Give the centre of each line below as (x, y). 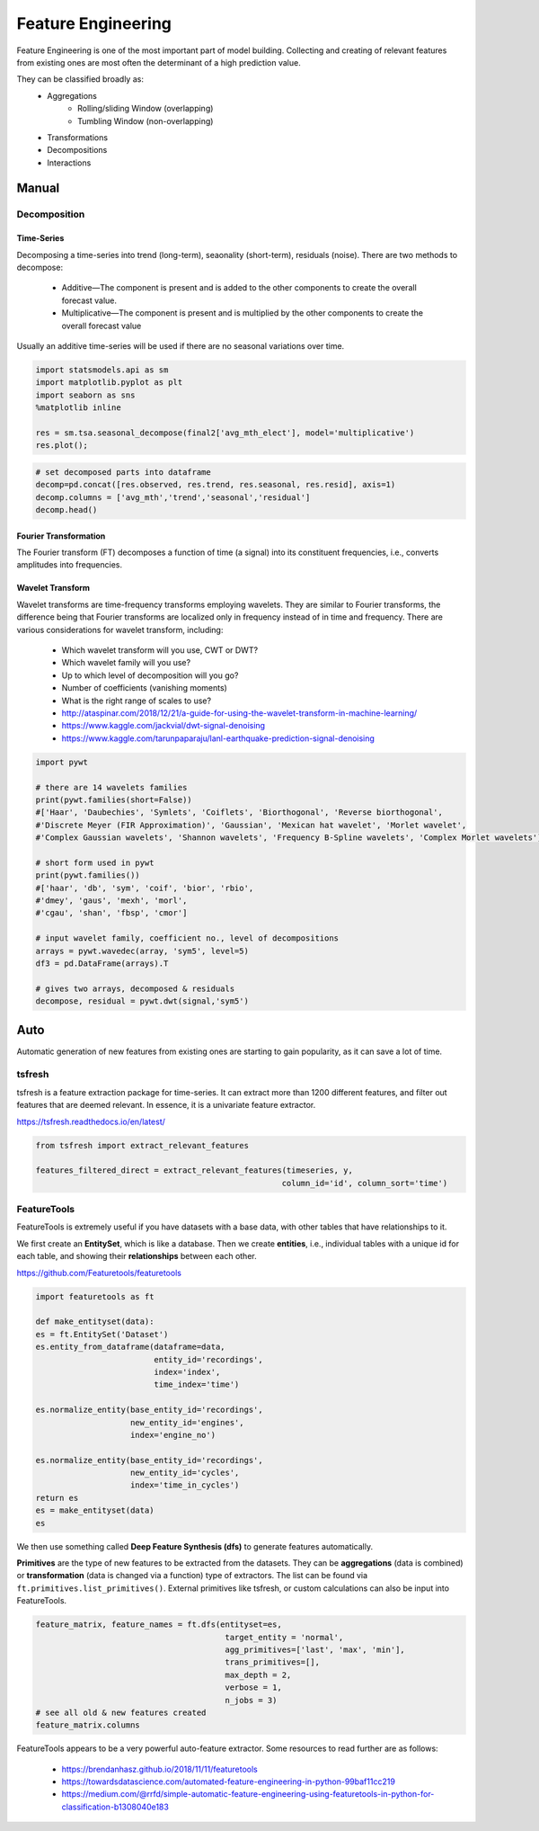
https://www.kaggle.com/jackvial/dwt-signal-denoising (163, 726)
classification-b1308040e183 (115, 1807)
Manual (38, 188)
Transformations (77, 137)
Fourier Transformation (61, 536)
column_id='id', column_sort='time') (365, 1183)
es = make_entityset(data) (95, 1510)
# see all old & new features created (121, 1712)
